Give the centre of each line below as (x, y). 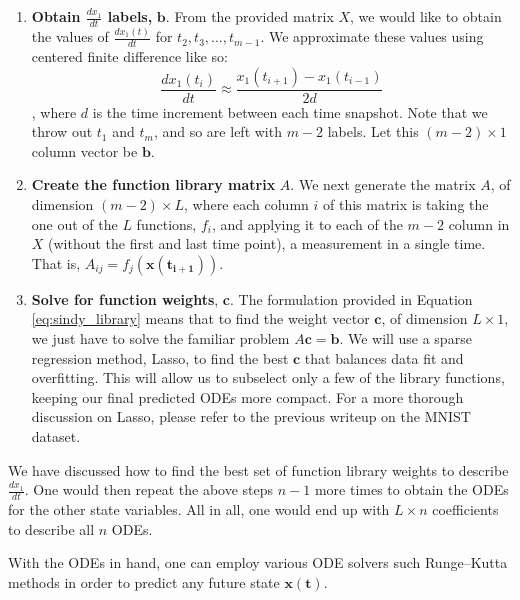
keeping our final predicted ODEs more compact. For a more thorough (247, 396)
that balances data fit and (384, 357)
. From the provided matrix (249, 16)
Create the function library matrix (153, 184)
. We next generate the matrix (383, 184)
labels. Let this (373, 131)
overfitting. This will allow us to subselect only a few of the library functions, (268, 377)
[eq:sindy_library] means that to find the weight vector (200, 318)
